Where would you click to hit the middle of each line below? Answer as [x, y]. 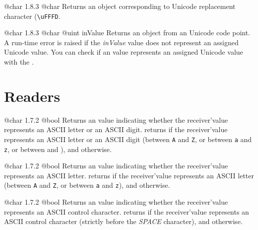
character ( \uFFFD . [32, 16]
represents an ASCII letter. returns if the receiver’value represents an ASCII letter [129, 175]
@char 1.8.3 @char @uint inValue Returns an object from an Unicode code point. [127, 33]
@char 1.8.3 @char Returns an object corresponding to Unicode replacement [120, 6]
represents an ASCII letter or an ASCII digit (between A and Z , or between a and [128, 139]
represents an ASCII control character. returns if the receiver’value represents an [127, 211]
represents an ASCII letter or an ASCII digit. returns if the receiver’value [116, 129]
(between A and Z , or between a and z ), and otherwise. [87, 185]
